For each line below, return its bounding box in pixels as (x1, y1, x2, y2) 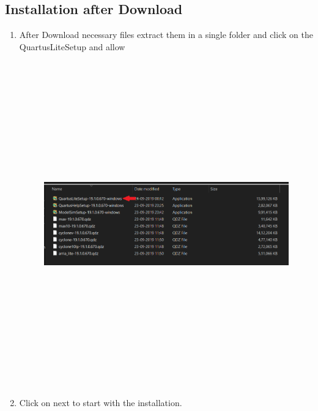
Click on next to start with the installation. (19, 396, 182, 409)
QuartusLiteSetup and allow (19, 40, 125, 53)
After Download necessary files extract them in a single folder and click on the (19, 28, 313, 41)
